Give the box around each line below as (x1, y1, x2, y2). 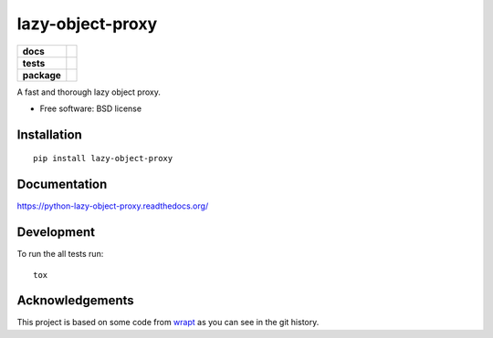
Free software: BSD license (39, 103, 142, 114)
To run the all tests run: (16, 249, 104, 260)
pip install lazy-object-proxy (33, 153, 173, 164)
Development (16, 224, 96, 241)
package (22, 68, 61, 81)
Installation (16, 127, 82, 142)
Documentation (16, 177, 108, 192)
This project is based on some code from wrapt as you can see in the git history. (16, 317, 320, 328)
